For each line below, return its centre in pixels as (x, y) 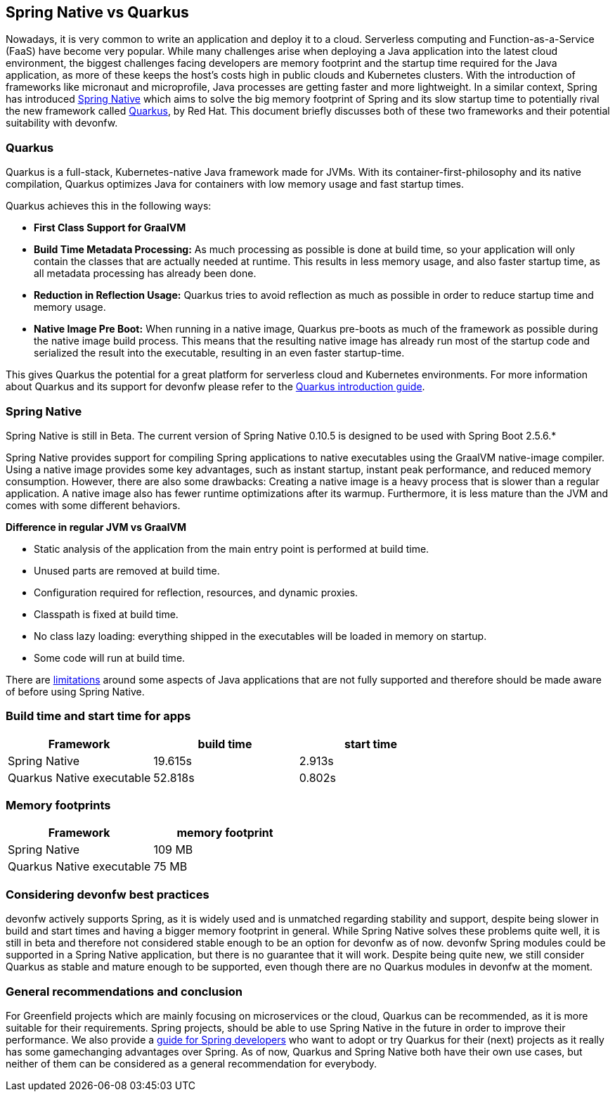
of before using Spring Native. (75, 691)
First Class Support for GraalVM (110, 228)
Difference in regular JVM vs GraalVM (96, 527)
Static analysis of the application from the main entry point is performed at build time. (232, 548)
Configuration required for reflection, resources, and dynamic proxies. (196, 592)
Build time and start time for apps (98, 716)
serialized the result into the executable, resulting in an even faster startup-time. (219, 353)
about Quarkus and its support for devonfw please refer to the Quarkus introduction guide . (215, 387)
